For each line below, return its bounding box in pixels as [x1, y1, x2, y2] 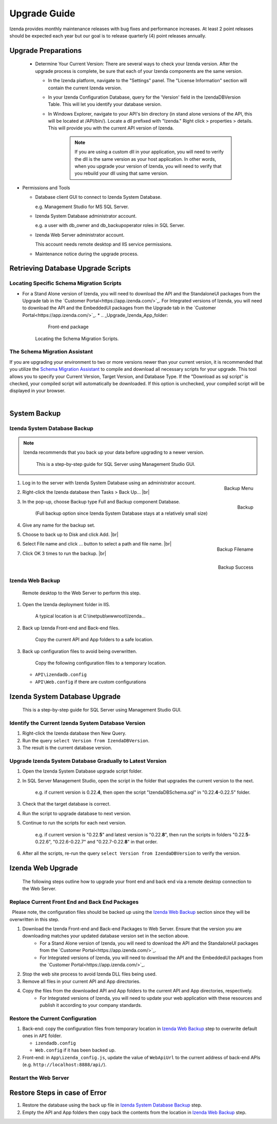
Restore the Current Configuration [9, 1015, 97, 1022]
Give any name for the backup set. [22, 522, 95, 528]
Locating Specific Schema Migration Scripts [9, 280, 122, 287]
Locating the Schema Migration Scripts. [35, 335, 119, 342]
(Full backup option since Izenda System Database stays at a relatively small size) [35, 510, 208, 516]
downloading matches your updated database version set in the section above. [22, 933, 189, 939]
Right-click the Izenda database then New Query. [22, 730, 127, 737]
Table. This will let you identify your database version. [48, 101, 162, 107]
